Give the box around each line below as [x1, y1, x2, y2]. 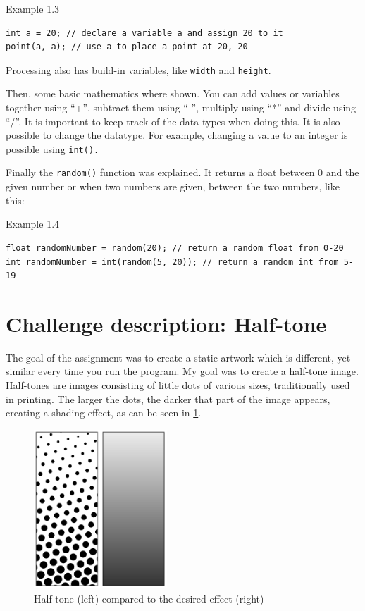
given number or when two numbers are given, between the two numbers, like [6, 179, 340, 194]
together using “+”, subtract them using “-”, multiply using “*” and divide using [6, 100, 357, 115]
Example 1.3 [6, 1, 60, 16]
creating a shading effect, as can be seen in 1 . [6, 405, 202, 420]
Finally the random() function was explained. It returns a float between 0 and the [6, 165, 359, 180]
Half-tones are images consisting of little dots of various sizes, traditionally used [6, 378, 350, 392]
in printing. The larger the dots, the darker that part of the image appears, [6, 391, 330, 406]
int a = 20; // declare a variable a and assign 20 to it [6, 27, 283, 38]
